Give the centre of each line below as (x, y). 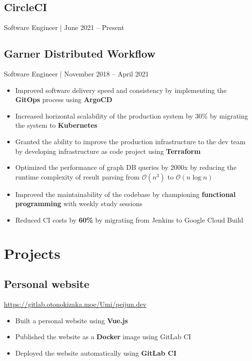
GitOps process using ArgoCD (64, 99)
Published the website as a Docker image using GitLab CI (103, 337)
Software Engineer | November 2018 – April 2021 (77, 74)
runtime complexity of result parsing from (78, 176)
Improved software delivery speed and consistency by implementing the (121, 90)
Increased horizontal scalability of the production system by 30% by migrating (132, 115)
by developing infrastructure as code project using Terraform (108, 151)
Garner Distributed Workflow (80, 53)
